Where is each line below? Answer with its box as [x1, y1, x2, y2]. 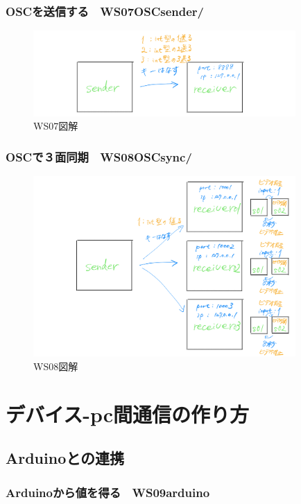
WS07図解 [33, 119, 78, 133]
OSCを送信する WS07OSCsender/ [6, 2, 204, 19]
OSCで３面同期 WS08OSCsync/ [6, 148, 192, 165]
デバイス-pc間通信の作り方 [6, 399, 249, 428]
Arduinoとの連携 [6, 447, 125, 469]
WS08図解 [33, 359, 78, 374]
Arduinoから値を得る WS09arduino [6, 483, 210, 501]
